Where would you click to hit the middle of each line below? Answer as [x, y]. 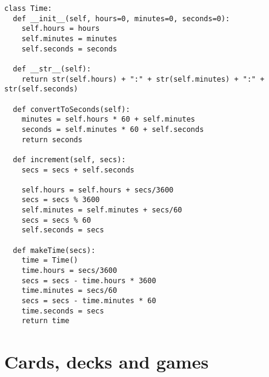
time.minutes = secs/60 [69, 291]
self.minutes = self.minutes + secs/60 [102, 210]
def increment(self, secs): [69, 159]
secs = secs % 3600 [61, 200]
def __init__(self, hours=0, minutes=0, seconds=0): [121, 18]
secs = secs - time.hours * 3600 [89, 280]
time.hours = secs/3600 [69, 271]
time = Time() [50, 261]
